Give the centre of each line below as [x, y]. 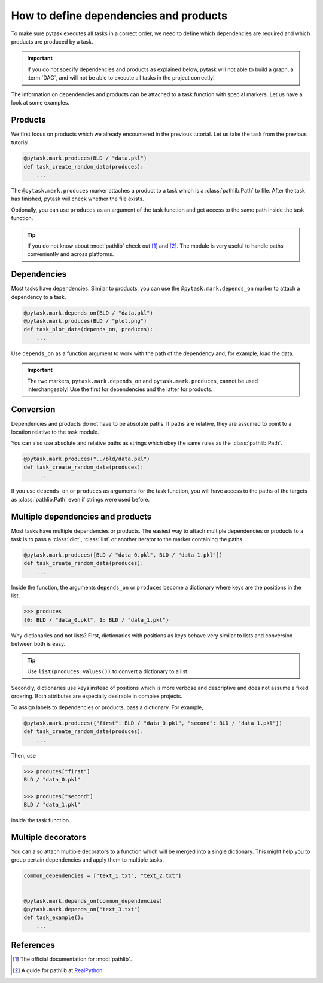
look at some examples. [40, 102]
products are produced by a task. [52, 41]
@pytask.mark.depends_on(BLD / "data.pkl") [89, 313]
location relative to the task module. [55, 432]
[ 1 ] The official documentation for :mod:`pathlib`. [72, 959]
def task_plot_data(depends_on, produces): [89, 329]
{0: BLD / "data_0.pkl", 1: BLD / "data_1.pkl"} [96, 620]
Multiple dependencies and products [81, 516]
